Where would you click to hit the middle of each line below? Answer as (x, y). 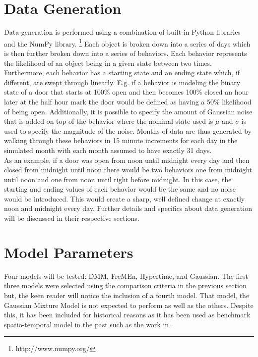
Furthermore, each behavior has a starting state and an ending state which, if (122, 73)
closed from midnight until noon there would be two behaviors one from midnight (128, 170)
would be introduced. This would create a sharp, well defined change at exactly (125, 198)
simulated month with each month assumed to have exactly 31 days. (108, 150)
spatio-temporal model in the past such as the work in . (89, 324)
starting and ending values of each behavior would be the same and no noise (120, 189)
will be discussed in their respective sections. (72, 218)
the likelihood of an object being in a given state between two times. (108, 63)
